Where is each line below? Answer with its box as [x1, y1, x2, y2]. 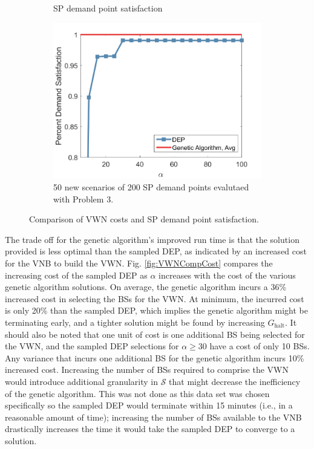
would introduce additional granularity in [5, 375, 158, 387]
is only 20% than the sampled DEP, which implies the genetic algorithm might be [5, 304, 308, 317]
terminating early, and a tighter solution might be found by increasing [5, 316, 265, 329]
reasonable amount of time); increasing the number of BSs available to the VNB [5, 410, 302, 423]
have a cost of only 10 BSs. [209, 340, 310, 352]
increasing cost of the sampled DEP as [5, 268, 148, 281]
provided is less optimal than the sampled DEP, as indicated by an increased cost [5, 245, 307, 257]
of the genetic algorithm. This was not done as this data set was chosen [5, 387, 270, 399]
